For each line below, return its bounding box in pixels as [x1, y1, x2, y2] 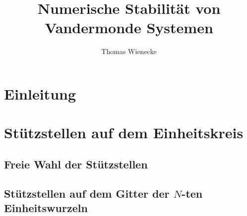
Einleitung [4, 83, 76, 104]
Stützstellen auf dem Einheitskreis [4, 122, 244, 143]
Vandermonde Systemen [45, 17, 213, 38]
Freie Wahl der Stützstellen [4, 156, 148, 171]
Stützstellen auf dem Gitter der [4, 185, 170, 201]
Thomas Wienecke [101, 46, 157, 56]
